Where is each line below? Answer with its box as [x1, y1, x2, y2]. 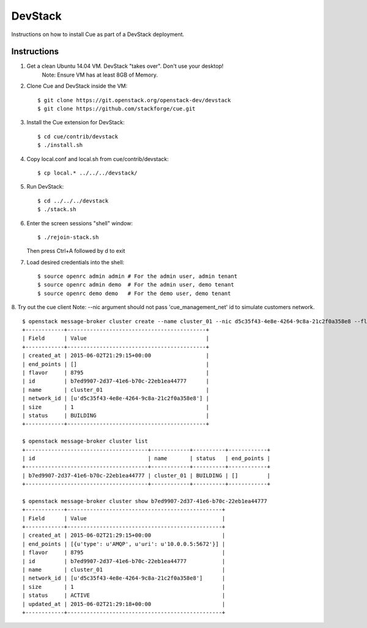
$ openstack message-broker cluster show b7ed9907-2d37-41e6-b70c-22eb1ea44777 [22, 498, 267, 504]
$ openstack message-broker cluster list [22, 438, 148, 445]
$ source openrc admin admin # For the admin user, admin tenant [37, 273, 238, 280]
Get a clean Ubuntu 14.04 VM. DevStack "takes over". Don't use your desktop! [26, 62, 224, 70]
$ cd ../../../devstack [37, 197, 109, 204]
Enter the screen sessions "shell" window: [26, 219, 133, 226]
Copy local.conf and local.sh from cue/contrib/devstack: [26, 155, 169, 162]
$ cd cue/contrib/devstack [37, 133, 119, 140]
